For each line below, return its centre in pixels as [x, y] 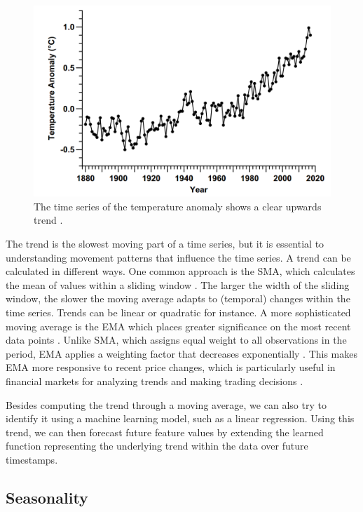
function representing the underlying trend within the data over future [157, 446]
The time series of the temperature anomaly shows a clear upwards [178, 206]
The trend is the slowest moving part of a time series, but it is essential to [165, 243]
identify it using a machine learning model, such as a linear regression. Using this [180, 418]
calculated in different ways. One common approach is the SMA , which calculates [180, 271]
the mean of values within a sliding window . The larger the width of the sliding [178, 284]
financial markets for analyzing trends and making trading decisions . [155, 380]
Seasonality [47, 497]
